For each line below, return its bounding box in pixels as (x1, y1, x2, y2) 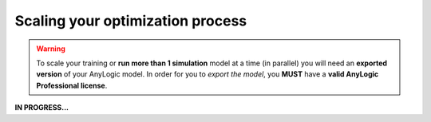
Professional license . (36, 81, 108, 90)
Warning (36, 44, 65, 53)
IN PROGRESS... (14, 103, 69, 112)
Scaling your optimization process (14, 12, 247, 30)
